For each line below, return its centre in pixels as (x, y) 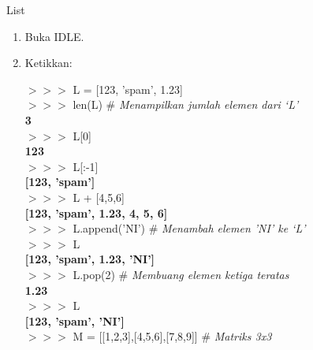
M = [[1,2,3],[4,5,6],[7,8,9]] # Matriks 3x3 (172, 336)
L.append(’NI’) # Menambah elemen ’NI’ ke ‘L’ (189, 228)
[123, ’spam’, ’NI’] (75, 320)
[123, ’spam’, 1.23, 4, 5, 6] (96, 212)
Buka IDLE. (54, 36)
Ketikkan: (48, 63)
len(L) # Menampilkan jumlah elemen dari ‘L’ (186, 104)
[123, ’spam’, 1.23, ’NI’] (90, 259)
